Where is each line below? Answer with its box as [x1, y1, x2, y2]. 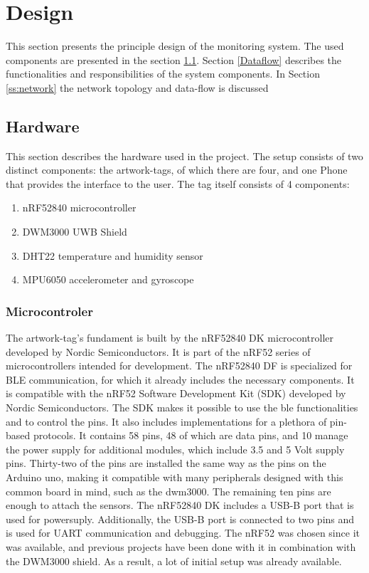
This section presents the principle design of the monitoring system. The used [6, 38, 344, 53]
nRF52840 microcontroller [22, 200, 137, 215]
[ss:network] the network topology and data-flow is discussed [6, 80, 269, 95]
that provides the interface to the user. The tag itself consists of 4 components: [6, 176, 350, 191]
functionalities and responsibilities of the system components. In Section [6, 66, 320, 81]
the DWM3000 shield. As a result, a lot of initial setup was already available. [6, 553, 342, 568]
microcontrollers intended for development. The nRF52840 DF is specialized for [6, 358, 353, 373]
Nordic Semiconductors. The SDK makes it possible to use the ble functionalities [6, 400, 358, 415]
